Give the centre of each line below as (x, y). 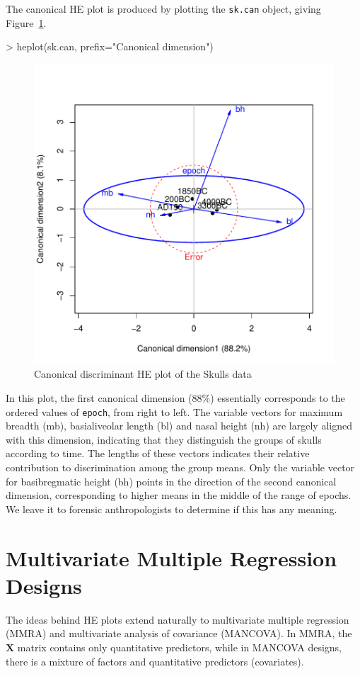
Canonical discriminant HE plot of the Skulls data (143, 374)
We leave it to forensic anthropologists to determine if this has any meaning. (172, 509)
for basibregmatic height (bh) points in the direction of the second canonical (171, 481)
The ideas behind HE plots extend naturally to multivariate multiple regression (178, 619)
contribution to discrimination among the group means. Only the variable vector (180, 467)
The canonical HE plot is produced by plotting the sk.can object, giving (163, 9)
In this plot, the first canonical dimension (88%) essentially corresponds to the (175, 398)
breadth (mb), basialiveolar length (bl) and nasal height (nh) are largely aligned (179, 426)
